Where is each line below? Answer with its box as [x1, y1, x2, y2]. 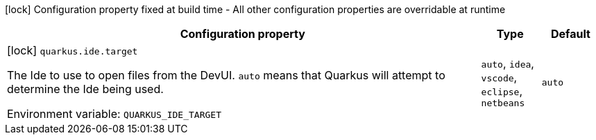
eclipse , [481, 83, 523, 98]
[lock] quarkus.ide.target [7, 43, 138, 57]
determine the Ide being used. [7, 82, 164, 96]
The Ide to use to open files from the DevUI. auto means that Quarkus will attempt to [7, 68, 445, 82]
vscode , [481, 70, 518, 84]
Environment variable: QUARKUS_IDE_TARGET [7, 107, 221, 121]
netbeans [481, 97, 525, 108]
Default [550, 27, 590, 41]
